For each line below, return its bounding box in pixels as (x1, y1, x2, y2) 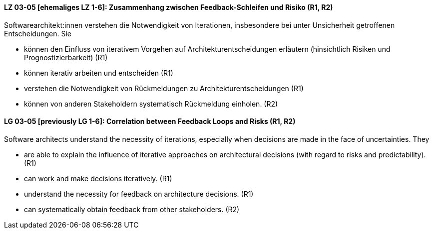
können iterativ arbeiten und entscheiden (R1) (24, 68, 173, 77)
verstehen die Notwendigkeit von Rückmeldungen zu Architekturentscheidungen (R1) (24, 84, 304, 93)
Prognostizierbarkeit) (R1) (24, 53, 108, 62)
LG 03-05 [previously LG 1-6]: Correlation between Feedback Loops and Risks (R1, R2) (4, 117, 296, 126)
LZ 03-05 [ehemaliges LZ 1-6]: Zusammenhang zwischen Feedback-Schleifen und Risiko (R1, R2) (4, 3, 333, 11)
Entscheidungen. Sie (4, 29, 71, 38)
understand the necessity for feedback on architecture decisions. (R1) (24, 189, 254, 198)
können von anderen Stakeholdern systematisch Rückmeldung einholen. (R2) (24, 99, 278, 108)
